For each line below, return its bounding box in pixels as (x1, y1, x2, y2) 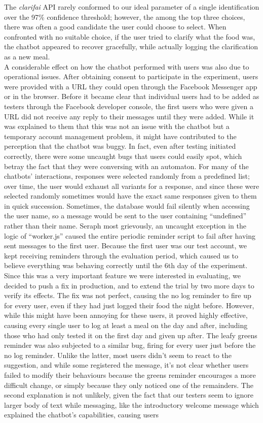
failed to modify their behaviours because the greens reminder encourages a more (4, 369, 256, 380)
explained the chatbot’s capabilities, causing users (4, 409, 159, 420)
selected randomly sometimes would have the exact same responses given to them (4, 190, 257, 201)
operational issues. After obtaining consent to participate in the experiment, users (4, 71, 258, 82)
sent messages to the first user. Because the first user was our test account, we (4, 240, 247, 251)
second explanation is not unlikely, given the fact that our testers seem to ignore (4, 389, 254, 400)
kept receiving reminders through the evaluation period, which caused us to (4, 250, 239, 261)
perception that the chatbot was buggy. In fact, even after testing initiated (4, 141, 236, 151)
